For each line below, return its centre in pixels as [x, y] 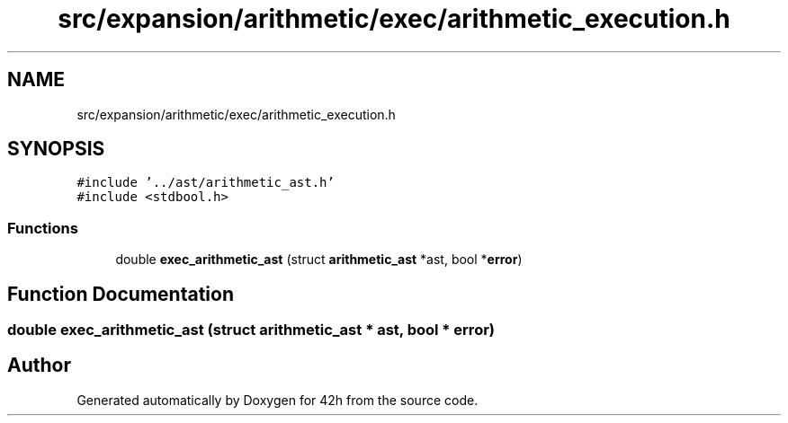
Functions [43, 228]
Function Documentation [121, 294]
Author [39, 366]
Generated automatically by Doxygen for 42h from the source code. [278, 400]
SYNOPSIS [56, 149]
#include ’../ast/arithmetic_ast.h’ [206, 183]
